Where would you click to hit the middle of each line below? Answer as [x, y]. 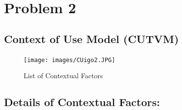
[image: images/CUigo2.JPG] [70, 60]
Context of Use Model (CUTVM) [91, 38]
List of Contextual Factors [63, 76]
